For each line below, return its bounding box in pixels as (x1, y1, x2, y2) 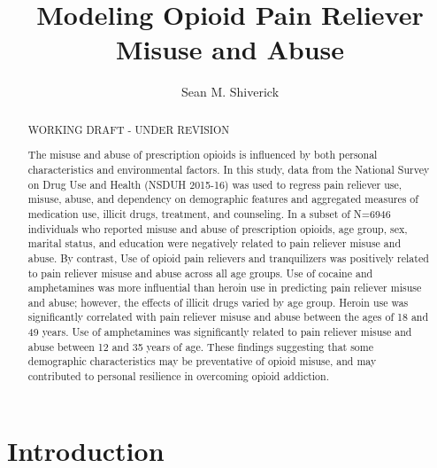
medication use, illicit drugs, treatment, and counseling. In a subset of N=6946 (27, 206, 391, 221)
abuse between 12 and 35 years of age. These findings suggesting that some (27, 339, 373, 354)
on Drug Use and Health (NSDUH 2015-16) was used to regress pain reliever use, (27, 176, 402, 191)
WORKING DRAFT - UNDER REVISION (27, 121, 230, 136)
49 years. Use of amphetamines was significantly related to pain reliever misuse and (27, 324, 412, 339)
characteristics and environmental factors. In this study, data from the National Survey (27, 161, 430, 176)
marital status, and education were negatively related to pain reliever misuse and (27, 236, 402, 251)
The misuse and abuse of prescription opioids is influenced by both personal (27, 147, 378, 162)
